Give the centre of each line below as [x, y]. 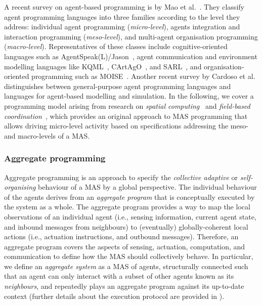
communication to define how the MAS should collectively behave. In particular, [129, 256]
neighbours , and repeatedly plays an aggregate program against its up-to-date [124, 286]
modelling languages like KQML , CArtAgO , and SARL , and [103, 66]
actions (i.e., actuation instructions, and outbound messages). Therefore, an [121, 236]
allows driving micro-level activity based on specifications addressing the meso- [126, 126]
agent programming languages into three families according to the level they [122, 16]
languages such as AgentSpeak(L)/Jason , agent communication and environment [131, 56]
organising [20, 187]
